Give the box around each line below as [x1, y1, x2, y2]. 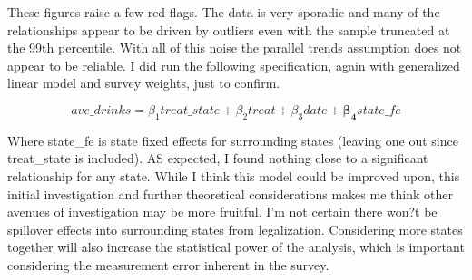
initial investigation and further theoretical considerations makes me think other [7, 184, 453, 203]
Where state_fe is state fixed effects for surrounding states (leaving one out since [7, 130, 458, 150]
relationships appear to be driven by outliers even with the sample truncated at [7, 20, 450, 39]
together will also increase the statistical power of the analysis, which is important [7, 237, 465, 256]
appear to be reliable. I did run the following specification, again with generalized [7, 55, 460, 74]
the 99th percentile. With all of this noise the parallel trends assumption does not [7, 38, 462, 57]
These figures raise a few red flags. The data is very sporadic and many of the [7, 3, 440, 21]
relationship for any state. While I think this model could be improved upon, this [7, 166, 460, 185]
